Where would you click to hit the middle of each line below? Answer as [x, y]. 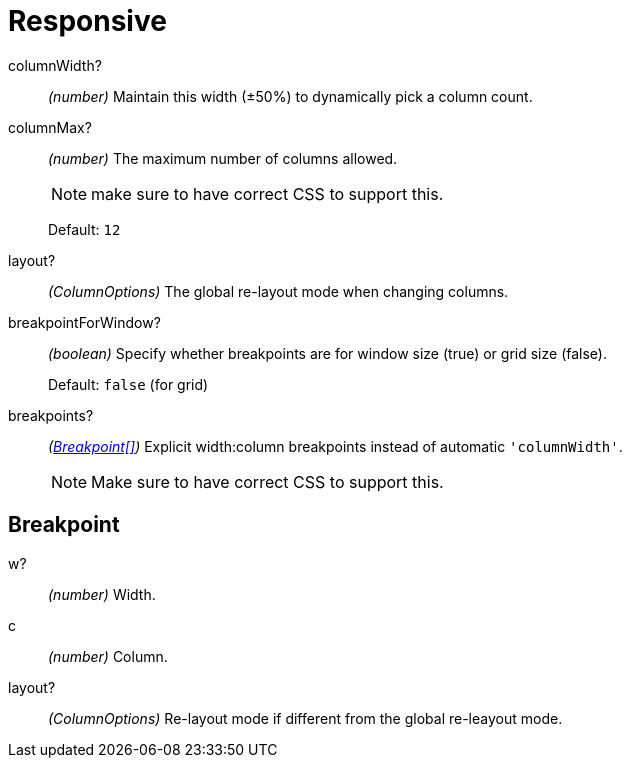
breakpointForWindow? [84, 322]
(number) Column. [108, 656]
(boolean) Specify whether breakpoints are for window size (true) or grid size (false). [327, 353]
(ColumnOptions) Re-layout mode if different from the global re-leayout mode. [305, 718]
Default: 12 [84, 229]
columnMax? [50, 127]
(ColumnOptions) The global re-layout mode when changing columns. [278, 291]
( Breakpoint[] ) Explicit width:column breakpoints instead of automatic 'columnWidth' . [335, 446]
